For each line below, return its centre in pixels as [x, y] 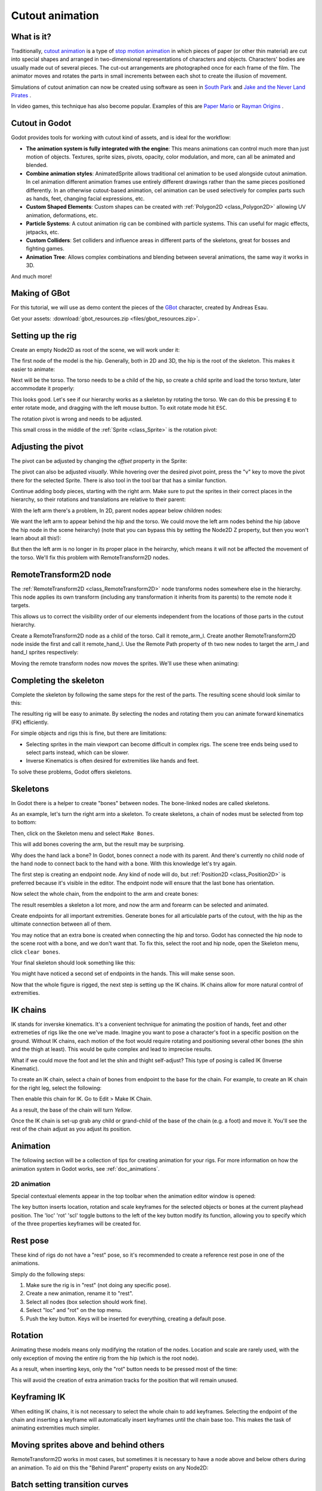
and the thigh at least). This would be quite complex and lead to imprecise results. [112, 1049]
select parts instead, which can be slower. [78, 752]
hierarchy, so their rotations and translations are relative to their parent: [98, 499]
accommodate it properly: [43, 388]
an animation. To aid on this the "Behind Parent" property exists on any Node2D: [110, 1468]
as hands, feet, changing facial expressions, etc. [85, 199]
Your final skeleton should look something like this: [73, 963]
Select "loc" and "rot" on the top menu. [74, 1310]
